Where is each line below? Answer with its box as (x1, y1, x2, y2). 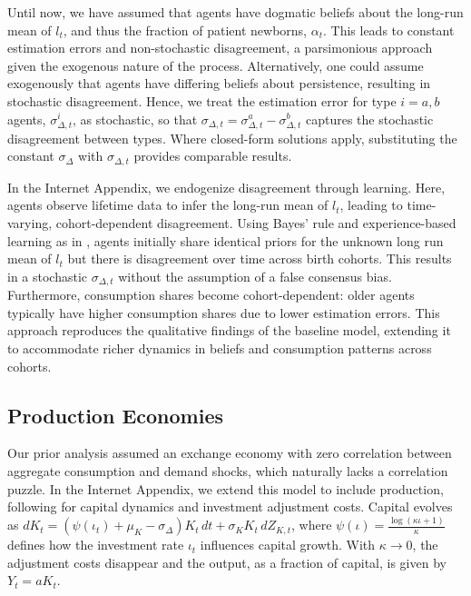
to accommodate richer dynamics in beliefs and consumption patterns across (7, 338, 432, 357)
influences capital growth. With (200, 535, 376, 554)
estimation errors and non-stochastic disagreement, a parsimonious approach (7, 38, 433, 57)
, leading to (339, 195, 403, 214)
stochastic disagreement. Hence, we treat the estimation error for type (7, 91, 397, 110)
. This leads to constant (322, 20, 455, 39)
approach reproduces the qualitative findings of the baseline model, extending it (7, 321, 451, 340)
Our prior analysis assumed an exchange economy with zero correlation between (7, 443, 452, 462)
